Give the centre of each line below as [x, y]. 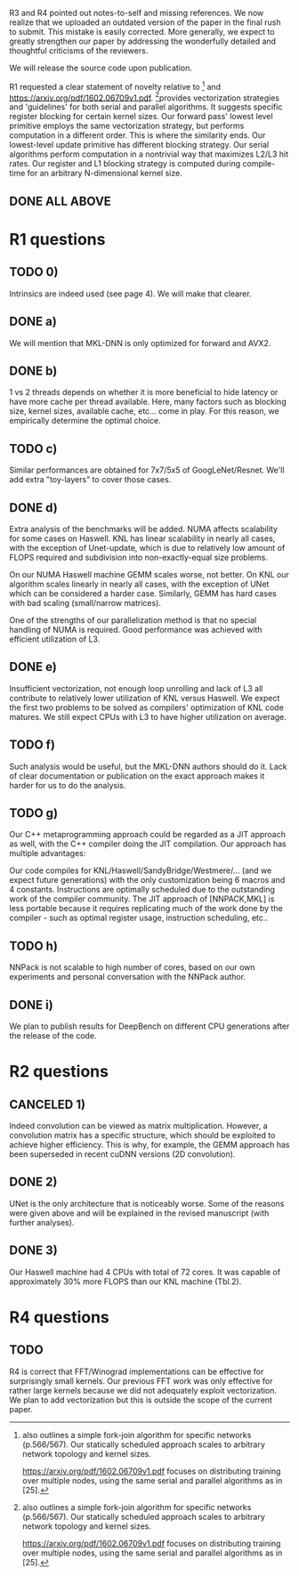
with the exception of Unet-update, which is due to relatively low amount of [147, 547]
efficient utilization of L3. [55, 639]
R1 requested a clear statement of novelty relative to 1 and [115, 86]
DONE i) [31, 1005]
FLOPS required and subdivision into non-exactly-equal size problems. [139, 557]
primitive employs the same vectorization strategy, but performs [127, 126]
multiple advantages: [48, 853]
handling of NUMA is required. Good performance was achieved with [136, 629]
